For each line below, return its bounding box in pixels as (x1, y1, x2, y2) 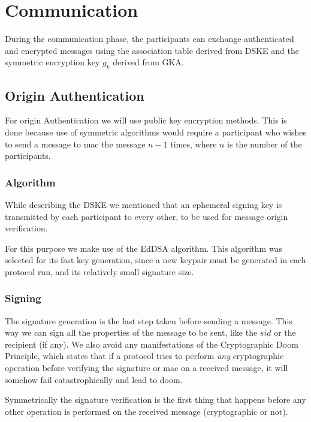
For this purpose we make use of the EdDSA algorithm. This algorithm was (5, 242, 283, 254)
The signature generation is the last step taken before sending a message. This (5, 314, 292, 327)
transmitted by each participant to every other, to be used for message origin (5, 210, 288, 222)
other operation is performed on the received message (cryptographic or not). (5, 405, 288, 417)
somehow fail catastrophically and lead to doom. (5, 373, 183, 385)
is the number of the (227, 137, 302, 150)
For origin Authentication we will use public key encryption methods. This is (5, 114, 287, 126)
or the (274, 326, 296, 339)
